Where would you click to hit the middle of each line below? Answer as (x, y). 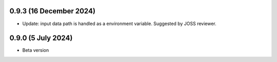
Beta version (36, 50)
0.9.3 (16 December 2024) (53, 11)
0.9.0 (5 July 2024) (41, 38)
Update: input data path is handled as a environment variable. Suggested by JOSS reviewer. (119, 24)
